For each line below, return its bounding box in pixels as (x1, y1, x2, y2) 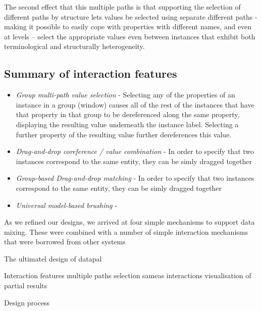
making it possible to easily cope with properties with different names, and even (4, 21, 252, 32)
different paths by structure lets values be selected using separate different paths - (4, 11, 257, 22)
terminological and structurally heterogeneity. (4, 41, 145, 51)
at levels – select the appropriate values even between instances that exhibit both (4, 31, 255, 41)
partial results (4, 280, 47, 291)
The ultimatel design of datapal (4, 253, 102, 264)
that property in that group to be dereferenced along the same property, (16, 109, 240, 120)
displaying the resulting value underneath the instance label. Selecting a (16, 119, 239, 129)
